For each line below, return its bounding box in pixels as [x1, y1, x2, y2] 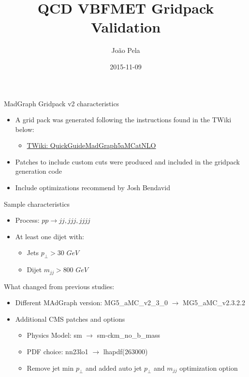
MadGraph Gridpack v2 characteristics [4, 98, 119, 108]
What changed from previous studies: [4, 281, 115, 291]
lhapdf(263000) [103, 346, 148, 357]
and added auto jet [85, 362, 142, 373]
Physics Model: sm [27, 330, 82, 340]
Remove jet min [27, 362, 74, 373]
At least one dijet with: [15, 231, 84, 241]
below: [15, 124, 34, 134]
